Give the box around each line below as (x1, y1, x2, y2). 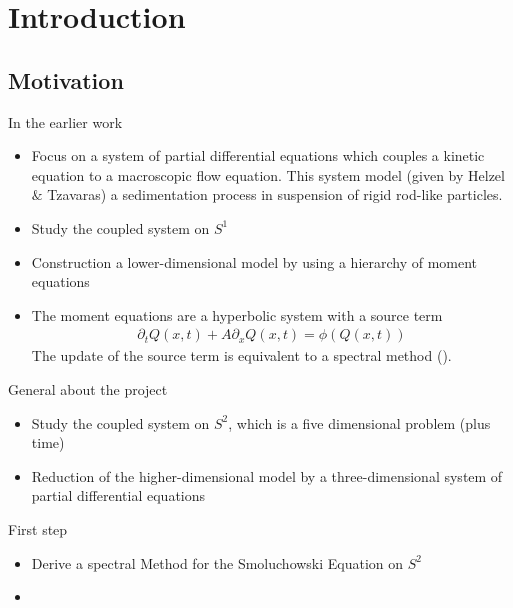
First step (8, 518, 68, 539)
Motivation (8, 64, 124, 95)
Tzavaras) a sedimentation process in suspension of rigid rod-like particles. (47, 184, 503, 205)
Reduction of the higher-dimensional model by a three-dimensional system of (31, 465, 503, 486)
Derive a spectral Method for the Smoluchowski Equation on (31, 552, 404, 573)
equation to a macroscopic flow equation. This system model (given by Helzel (31, 164, 505, 185)
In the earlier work (8, 111, 123, 132)
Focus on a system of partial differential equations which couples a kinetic (31, 145, 485, 166)
